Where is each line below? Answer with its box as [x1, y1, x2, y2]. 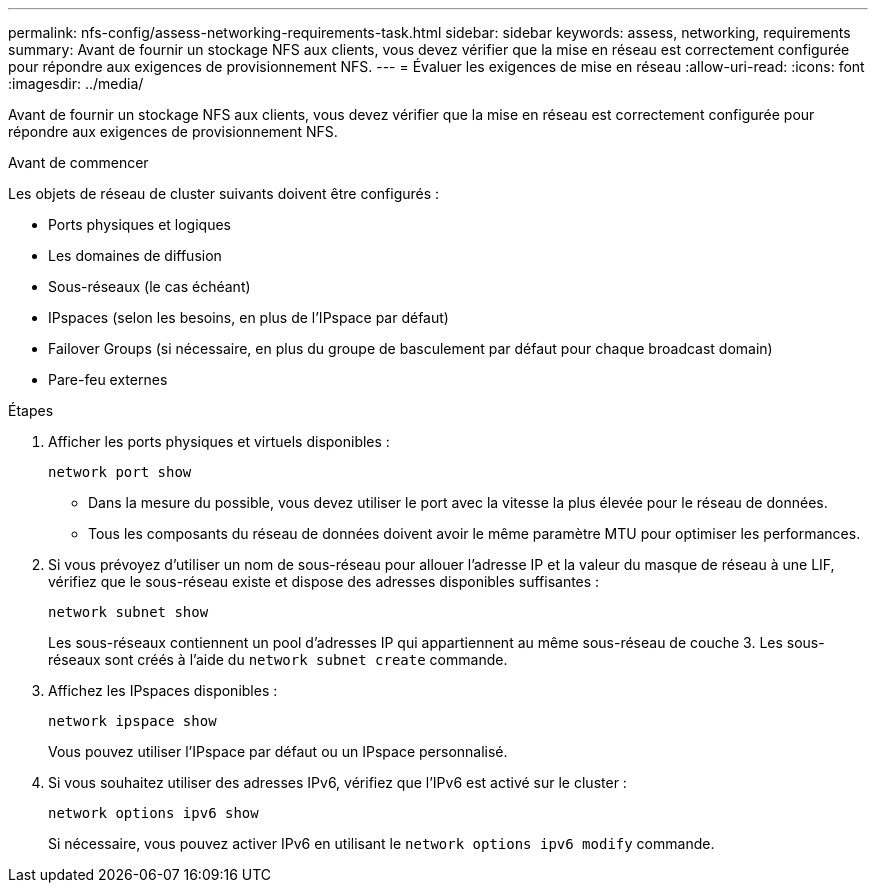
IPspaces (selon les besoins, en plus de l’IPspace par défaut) [48, 309, 449, 326]
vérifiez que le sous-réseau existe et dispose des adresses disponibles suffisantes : [48, 573, 600, 590]
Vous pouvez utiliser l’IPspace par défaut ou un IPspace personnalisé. [48, 743, 508, 760]
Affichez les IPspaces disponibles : [48, 682, 278, 699]
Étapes [8, 402, 54, 419]
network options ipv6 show [48, 805, 259, 821]
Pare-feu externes [48, 371, 168, 388]
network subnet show [48, 604, 209, 620]
